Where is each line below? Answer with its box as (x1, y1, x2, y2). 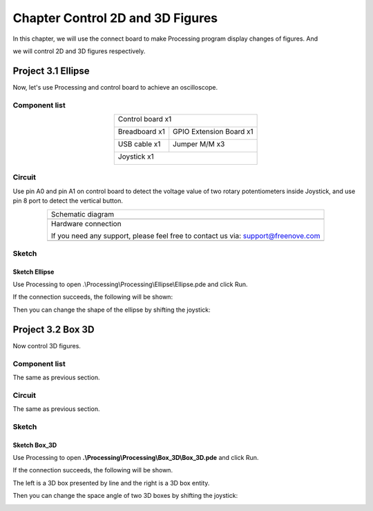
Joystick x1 (117, 152, 155, 161)
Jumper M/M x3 (173, 139, 225, 148)
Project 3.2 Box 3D (12, 323, 95, 335)
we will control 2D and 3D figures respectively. (12, 47, 146, 55)
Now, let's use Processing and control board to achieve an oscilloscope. (12, 83, 218, 91)
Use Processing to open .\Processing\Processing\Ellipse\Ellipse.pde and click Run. (12, 280, 248, 289)
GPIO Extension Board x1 (173, 126, 254, 136)
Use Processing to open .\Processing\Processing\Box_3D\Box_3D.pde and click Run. (12, 454, 259, 461)
